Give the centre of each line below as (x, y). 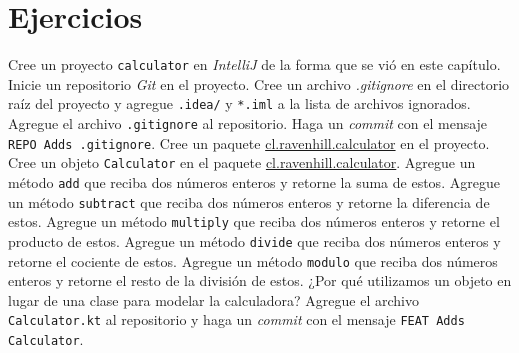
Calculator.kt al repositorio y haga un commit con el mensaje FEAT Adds (236, 319)
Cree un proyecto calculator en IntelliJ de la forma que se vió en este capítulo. (254, 64)
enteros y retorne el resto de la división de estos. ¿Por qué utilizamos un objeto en (260, 280)
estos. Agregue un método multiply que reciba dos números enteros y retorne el (254, 221)
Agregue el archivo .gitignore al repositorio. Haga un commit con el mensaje (248, 123)
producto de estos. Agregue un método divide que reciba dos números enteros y (254, 240)
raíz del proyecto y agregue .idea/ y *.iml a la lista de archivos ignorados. (239, 103)
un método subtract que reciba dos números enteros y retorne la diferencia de (249, 201)
